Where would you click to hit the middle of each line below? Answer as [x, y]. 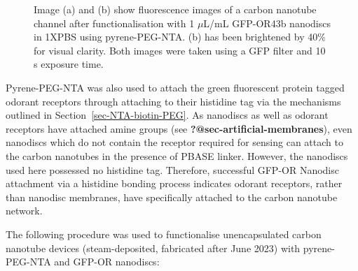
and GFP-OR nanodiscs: [107, 262]
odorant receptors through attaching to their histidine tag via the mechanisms [173, 101]
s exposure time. [69, 64]
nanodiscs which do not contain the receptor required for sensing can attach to [174, 142]
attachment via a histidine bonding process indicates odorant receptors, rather [174, 183]
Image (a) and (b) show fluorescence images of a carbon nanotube [175, 9]
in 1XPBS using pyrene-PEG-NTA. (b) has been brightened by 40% [180, 37]
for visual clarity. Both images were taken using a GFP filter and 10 [180, 50]
